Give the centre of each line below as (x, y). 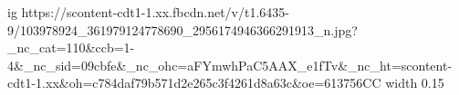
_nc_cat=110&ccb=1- (71, 47)
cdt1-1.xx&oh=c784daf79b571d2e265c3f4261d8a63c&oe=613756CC (194, 83)
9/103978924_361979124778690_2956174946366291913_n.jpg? (183, 29)
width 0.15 (415, 83)
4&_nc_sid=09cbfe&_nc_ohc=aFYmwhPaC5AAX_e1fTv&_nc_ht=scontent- (230, 65)
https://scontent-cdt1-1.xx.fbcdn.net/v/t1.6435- (155, 12)
